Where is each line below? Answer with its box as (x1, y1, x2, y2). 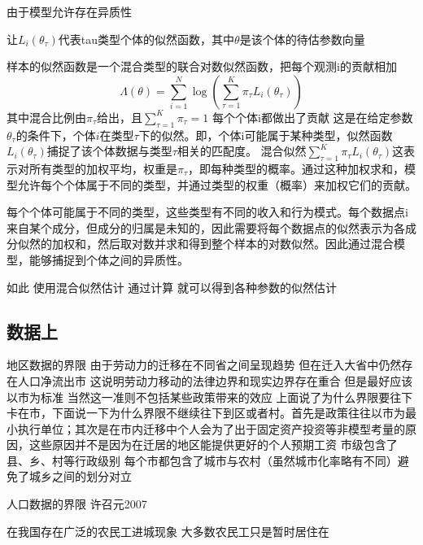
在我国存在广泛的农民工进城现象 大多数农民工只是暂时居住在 (7, 522, 329, 539)
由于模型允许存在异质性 (7, 3, 132, 20)
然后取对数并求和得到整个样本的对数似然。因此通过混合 (97, 235, 394, 252)
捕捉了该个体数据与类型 (46, 142, 172, 159)
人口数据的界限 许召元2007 (7, 495, 147, 512)
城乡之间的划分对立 (28, 468, 132, 485)
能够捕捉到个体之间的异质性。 (28, 251, 189, 268)
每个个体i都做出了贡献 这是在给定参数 (211, 108, 413, 125)
